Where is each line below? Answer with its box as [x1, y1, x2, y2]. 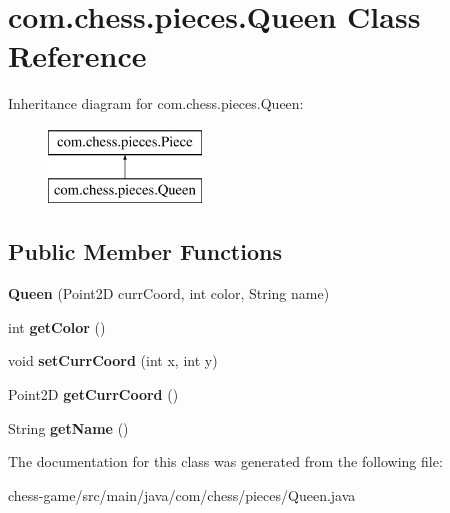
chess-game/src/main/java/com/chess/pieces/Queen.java [8, 484, 356, 505]
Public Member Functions [8, 236, 282, 267]
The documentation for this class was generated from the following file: [8, 451, 443, 472]
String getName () [8, 417, 129, 438]
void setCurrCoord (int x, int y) [8, 350, 218, 371]
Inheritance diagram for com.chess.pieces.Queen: [8, 93, 304, 114]
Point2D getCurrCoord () [8, 384, 179, 405]
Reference [8, 35, 147, 76]
